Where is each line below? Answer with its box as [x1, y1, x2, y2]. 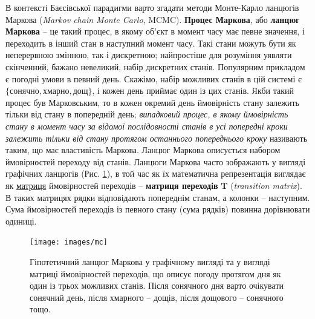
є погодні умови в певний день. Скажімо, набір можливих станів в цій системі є [5, 72, 302, 85]
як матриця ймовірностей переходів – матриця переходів [5, 179, 218, 191]
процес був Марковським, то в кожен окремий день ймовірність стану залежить [5, 96, 299, 108]
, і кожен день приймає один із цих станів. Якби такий [92, 84, 294, 97]
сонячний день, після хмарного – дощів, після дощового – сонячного [30, 291, 284, 303]
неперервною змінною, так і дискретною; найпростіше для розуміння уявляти [5, 48, 292, 61]
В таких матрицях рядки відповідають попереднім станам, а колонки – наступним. [5, 191, 310, 203]
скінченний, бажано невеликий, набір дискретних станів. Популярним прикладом [5, 60, 305, 73]
